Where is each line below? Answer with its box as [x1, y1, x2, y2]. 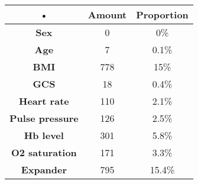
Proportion [136, 8, 189, 21]
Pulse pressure [9, 111, 79, 125]
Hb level [24, 128, 64, 142]
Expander [21, 163, 67, 176]
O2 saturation [11, 146, 77, 159]
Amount [87, 8, 127, 21]
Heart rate [18, 94, 69, 108]
